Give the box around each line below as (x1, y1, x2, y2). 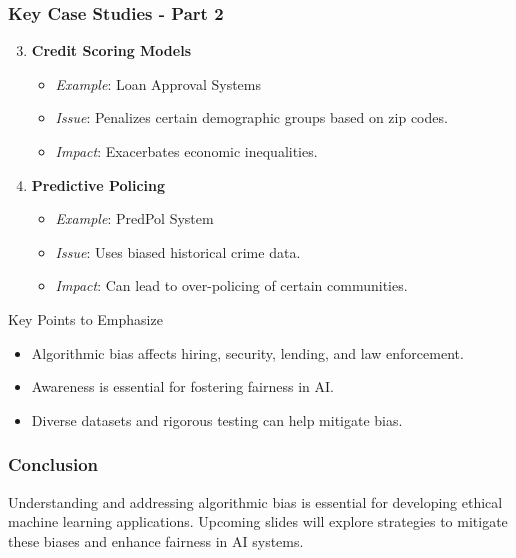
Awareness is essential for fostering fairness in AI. (31, 376, 334, 397)
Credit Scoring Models (31, 40, 192, 61)
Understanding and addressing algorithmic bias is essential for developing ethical (8, 491, 503, 512)
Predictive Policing (31, 174, 166, 195)
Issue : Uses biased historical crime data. (55, 241, 301, 262)
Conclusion (8, 452, 98, 477)
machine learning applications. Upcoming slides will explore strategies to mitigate (8, 511, 508, 532)
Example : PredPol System (55, 208, 214, 229)
